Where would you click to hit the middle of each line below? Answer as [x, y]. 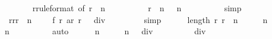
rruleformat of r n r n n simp [137, 8]
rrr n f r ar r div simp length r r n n [138, 19]
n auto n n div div [105, 31]
